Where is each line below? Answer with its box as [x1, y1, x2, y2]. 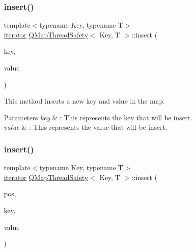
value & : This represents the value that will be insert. [4, 122, 168, 132]
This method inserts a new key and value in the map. [4, 96, 165, 106]
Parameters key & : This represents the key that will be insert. [4, 112, 193, 122]
